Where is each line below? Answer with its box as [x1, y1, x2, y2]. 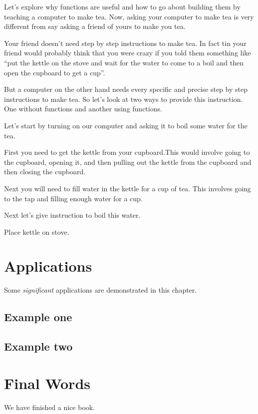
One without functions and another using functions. [4, 103, 162, 114]
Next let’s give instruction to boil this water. [4, 210, 141, 220]
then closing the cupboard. [4, 166, 86, 177]
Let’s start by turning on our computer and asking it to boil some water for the [4, 120, 248, 130]
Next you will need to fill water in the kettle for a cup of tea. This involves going [4, 183, 251, 193]
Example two [4, 339, 73, 354]
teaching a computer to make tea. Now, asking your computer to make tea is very [4, 11, 254, 21]
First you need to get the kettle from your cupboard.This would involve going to [4, 147, 250, 157]
